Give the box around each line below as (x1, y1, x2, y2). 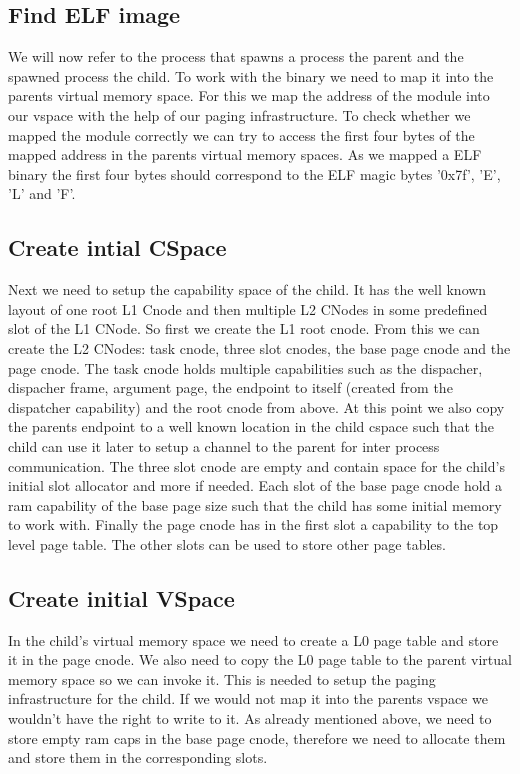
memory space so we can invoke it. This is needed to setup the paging (8, 668, 436, 689)
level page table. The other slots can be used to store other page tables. (8, 533, 446, 554)
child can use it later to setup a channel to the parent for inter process (8, 435, 440, 456)
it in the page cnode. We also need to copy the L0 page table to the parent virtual (8, 649, 512, 670)
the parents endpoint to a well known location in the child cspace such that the (8, 416, 494, 437)
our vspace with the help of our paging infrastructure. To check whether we (8, 104, 471, 125)
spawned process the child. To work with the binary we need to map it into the (8, 65, 494, 86)
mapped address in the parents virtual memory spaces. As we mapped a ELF (8, 144, 482, 165)
